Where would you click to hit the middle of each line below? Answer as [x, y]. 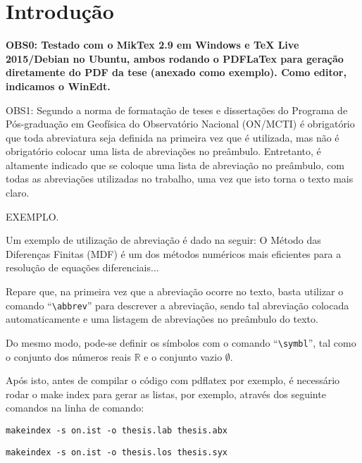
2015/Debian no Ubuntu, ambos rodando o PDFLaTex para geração [175, 58]
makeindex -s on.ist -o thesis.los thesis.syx [117, 452]
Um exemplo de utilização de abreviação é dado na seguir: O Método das [163, 240]
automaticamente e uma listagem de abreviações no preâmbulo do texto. [162, 319]
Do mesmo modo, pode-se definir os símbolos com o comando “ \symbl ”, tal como [181, 342]
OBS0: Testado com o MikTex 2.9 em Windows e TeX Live [152, 45]
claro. [18, 193]
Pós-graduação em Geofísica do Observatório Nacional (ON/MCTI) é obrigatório [180, 124]
